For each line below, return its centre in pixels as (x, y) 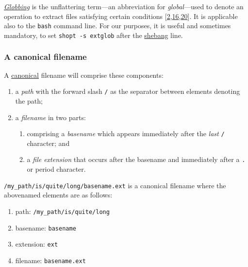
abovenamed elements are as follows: (58, 195)
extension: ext (37, 244)
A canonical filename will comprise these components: (84, 75)
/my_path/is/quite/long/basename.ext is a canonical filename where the (115, 185)
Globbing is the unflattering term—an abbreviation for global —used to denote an (124, 6)
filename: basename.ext (50, 260)
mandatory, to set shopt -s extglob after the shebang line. (93, 35)
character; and (48, 143)
